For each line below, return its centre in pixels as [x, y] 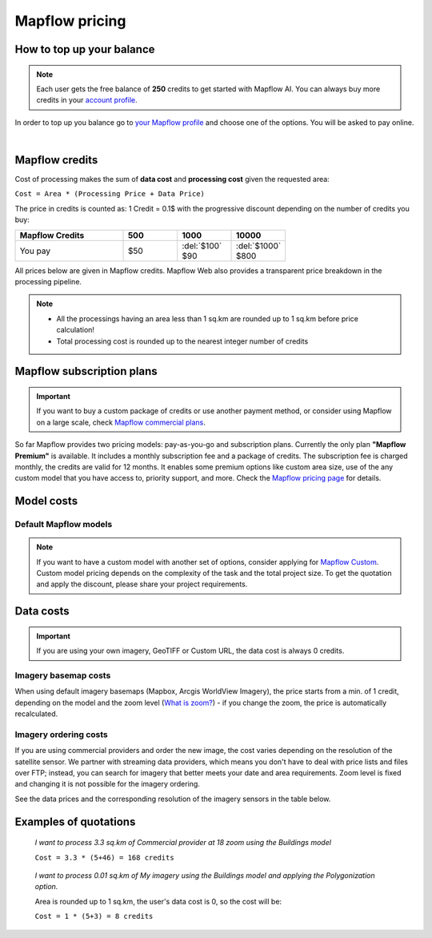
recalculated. [36, 714]
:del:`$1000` [259, 246]
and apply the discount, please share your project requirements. [142, 584]
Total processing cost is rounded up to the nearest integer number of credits [182, 341]
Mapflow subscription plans [86, 371]
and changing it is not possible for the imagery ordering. [107, 784]
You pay [35, 251]
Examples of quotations [75, 821]
